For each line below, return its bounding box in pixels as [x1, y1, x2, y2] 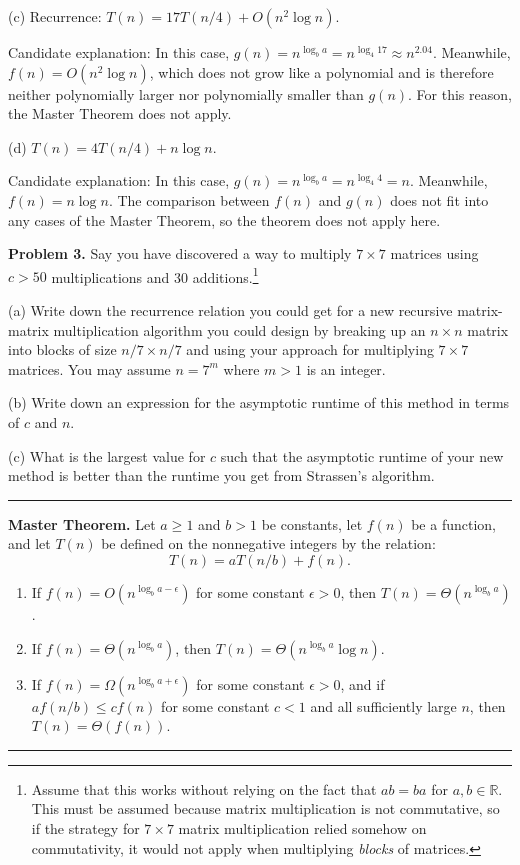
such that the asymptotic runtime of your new [220, 445, 504, 466]
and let [8, 533, 51, 554]
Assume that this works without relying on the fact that [31, 778, 377, 799]
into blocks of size [8, 339, 117, 360]
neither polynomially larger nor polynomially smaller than [8, 83, 364, 104]
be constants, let [261, 513, 363, 534]
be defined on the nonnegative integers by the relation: [101, 533, 436, 554]
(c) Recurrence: [8, 6, 102, 26]
